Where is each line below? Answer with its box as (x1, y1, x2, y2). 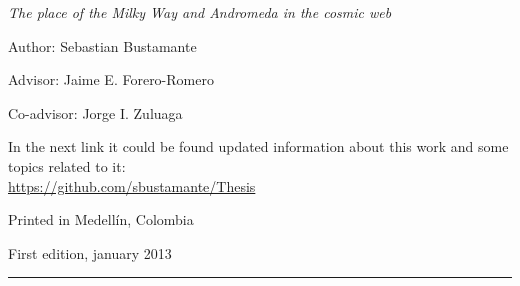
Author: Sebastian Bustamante (8, 35, 197, 56)
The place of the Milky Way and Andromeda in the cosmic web (8, 2, 392, 22)
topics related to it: (8, 155, 126, 176)
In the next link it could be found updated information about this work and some (8, 136, 509, 157)
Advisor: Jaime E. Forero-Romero (8, 69, 214, 90)
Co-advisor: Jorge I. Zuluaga (8, 102, 183, 123)
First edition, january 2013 (8, 242, 172, 263)
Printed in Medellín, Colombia (8, 209, 194, 230)
